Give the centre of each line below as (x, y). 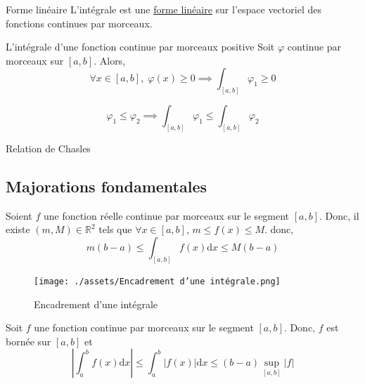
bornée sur (28, 341)
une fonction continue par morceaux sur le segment (144, 327)
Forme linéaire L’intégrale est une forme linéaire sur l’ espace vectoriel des (164, 9)
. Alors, (110, 60)
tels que (115, 229)
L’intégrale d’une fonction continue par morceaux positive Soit (140, 47)
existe (18, 229)
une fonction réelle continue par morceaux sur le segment (166, 215)
